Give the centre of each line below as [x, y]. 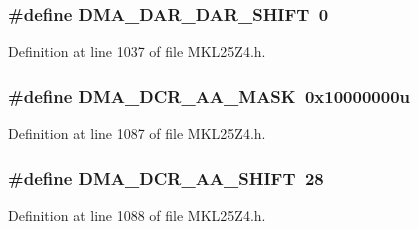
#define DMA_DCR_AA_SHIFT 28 [166, 177]
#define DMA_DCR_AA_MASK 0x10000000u [209, 95]
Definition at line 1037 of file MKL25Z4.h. [137, 51]
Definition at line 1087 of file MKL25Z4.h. [137, 133]
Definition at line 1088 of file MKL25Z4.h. [137, 214]
